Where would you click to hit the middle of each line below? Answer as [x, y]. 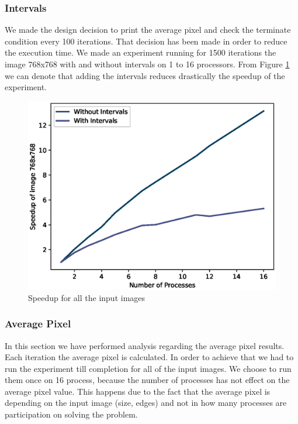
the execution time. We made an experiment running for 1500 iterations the [141, 52]
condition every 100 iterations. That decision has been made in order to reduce [146, 41]
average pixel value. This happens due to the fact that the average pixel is [138, 391]
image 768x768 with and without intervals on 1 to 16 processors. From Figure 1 [147, 64]
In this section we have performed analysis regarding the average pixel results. [145, 345]
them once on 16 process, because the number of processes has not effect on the [147, 380]
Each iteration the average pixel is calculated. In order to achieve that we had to [149, 357]
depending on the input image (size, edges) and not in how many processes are [146, 403]
